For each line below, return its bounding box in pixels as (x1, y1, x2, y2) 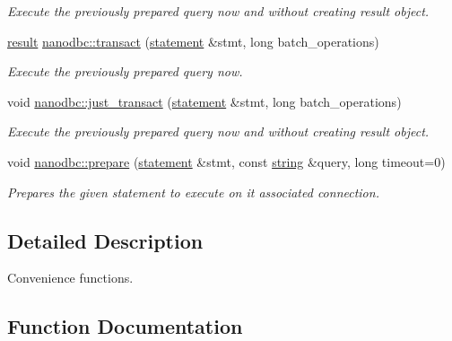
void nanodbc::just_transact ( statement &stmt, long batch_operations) (7, 92, 402, 110)
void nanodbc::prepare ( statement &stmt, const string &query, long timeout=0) (7, 152, 446, 170)
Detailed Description (7, 226, 204, 254)
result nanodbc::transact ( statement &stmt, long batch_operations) (7, 31, 379, 50)
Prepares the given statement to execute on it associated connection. (7, 182, 379, 201)
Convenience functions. (7, 268, 134, 287)
